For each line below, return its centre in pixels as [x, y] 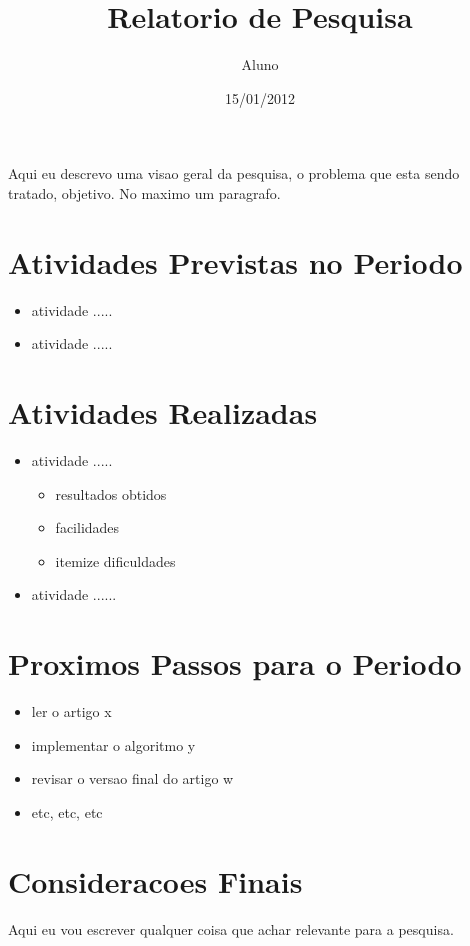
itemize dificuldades [115, 560]
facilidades [87, 527]
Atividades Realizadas [163, 412]
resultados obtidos [111, 493]
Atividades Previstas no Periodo [235, 261]
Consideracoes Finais [155, 880]
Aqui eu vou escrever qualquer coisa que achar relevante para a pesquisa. [231, 928]
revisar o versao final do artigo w [132, 778]
